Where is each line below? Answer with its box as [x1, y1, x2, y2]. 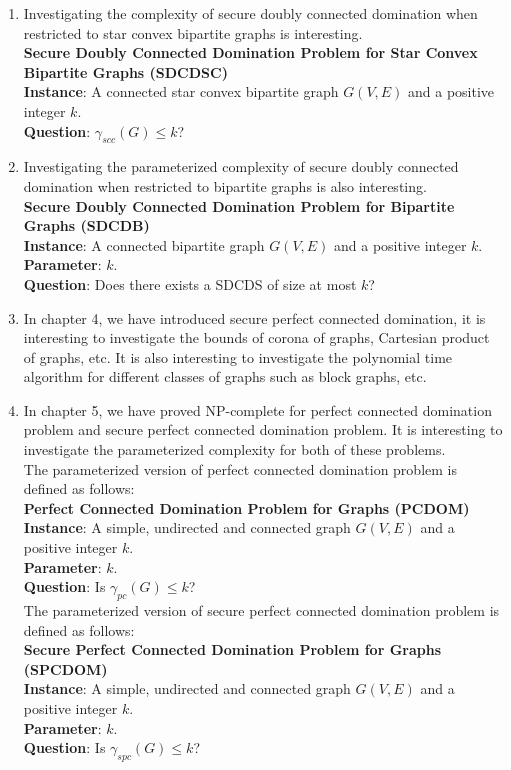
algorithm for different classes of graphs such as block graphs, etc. [23, 366, 427, 387]
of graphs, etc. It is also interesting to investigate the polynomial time [23, 346, 453, 367]
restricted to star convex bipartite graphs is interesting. [23, 22, 363, 43]
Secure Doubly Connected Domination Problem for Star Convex [23, 42, 478, 63]
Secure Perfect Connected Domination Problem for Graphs [23, 639, 441, 660]
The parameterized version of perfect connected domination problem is [23, 458, 457, 479]
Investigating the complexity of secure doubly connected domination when [23, 3, 478, 23]
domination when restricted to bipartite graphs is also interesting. [23, 175, 427, 196]
